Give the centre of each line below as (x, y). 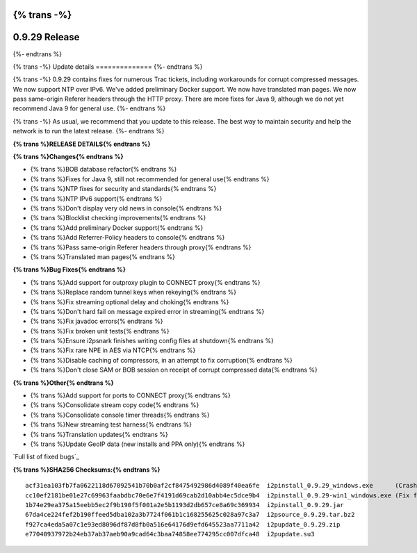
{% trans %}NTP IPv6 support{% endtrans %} (96, 199)
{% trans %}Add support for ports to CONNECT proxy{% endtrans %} (130, 395)
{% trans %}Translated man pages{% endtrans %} (103, 256)
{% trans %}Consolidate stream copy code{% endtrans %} (115, 405)
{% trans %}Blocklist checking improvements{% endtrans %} (118, 218)
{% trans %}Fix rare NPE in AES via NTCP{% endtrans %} (113, 350)
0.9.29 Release (46, 37)
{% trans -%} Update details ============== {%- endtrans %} (108, 67)
